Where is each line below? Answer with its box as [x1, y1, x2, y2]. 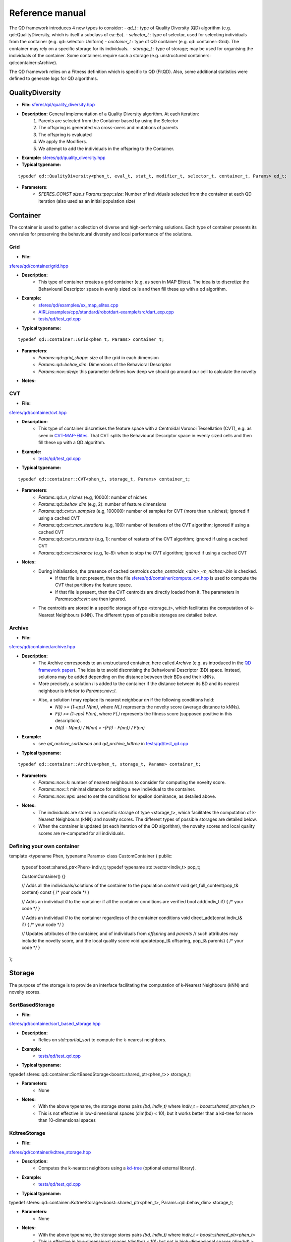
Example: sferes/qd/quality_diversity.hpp [21, 155, 106, 160]
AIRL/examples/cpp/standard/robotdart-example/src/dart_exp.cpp [38, 309, 174, 315]
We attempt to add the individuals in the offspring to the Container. [38, 146, 175, 152]
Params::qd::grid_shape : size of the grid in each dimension [38, 355, 159, 360]
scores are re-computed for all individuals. [38, 830, 125, 836]
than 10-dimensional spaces [38, 1117, 96, 1123]
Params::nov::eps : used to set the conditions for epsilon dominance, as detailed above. [38, 793, 217, 799]
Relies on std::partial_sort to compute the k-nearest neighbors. [38, 1037, 167, 1043]
